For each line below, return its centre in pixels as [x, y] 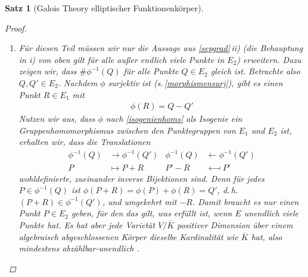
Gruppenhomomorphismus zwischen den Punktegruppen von [127, 130]
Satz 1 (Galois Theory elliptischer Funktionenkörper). [104, 8]
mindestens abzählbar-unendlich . [79, 248]
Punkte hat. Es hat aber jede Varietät [87, 224]
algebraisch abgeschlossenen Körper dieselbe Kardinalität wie [128, 236]
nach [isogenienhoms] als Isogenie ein [174, 119]
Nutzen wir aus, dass [57, 119]
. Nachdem [78, 82]
